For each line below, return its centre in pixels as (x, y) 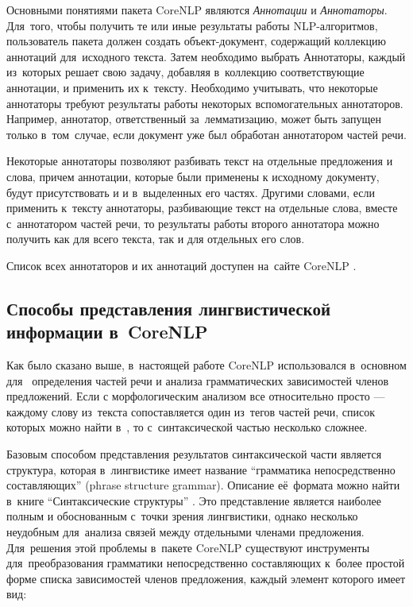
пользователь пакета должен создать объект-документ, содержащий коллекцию (196, 41)
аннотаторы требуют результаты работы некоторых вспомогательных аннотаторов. (205, 103)
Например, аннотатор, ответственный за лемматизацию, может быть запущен (194, 119)
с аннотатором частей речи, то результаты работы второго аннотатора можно (193, 223)
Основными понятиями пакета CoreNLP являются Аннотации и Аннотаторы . (197, 10)
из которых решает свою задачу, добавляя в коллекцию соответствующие (185, 72)
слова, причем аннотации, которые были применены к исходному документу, (193, 176)
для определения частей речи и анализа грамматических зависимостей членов (198, 380)
